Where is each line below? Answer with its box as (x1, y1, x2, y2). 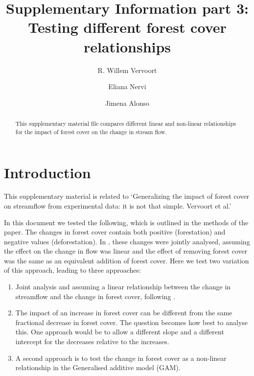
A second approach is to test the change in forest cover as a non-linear (15, 352, 227, 363)
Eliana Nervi (108, 81, 146, 92)
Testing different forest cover (28, 17, 227, 37)
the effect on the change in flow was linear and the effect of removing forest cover (4, 246, 248, 256)
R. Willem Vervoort (97, 65, 157, 75)
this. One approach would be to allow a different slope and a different (15, 327, 224, 337)
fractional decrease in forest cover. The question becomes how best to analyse (15, 317, 248, 327)
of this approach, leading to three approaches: (4, 265, 141, 275)
